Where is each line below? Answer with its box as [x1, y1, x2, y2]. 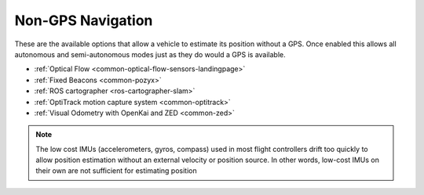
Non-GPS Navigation [14, 12, 153, 29]
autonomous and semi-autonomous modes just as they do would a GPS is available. [14, 49, 286, 59]
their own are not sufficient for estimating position [35, 166, 197, 175]
